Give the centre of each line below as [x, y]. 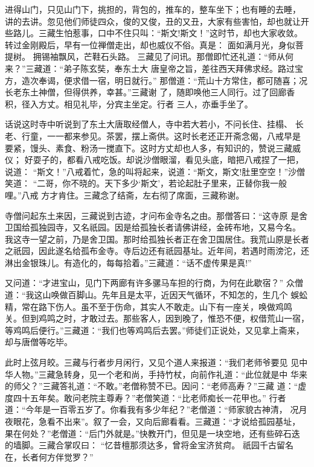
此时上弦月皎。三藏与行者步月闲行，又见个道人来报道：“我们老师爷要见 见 [152, 362]
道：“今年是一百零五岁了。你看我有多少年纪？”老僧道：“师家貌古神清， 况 [152, 409]
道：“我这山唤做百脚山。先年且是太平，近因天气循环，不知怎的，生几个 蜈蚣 [156, 295]
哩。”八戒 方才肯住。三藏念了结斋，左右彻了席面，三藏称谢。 [125, 195]
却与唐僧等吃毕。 [39, 342]
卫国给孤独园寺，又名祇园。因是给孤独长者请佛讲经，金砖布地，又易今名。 [153, 227]
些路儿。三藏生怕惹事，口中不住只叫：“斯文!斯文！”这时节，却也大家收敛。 [154, 33]
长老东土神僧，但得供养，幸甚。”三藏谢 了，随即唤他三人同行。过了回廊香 [150, 92]
